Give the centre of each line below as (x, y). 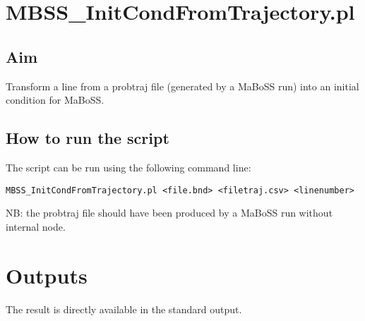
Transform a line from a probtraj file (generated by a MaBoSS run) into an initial (182, 86)
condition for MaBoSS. (55, 100)
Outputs (47, 275)
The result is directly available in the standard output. (124, 309)
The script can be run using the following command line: (128, 167)
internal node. (36, 226)
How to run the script (88, 138)
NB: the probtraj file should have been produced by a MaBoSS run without (169, 213)
